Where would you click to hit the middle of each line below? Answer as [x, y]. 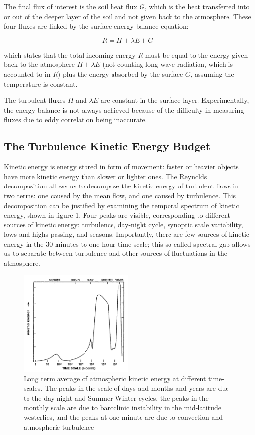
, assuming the [212, 74]
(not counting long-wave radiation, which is [168, 64]
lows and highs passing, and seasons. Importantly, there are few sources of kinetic [127, 234]
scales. [33, 388]
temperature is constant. [41, 83]
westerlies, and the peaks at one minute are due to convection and [123, 417]
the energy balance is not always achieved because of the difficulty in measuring [124, 109]
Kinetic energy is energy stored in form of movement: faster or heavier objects [121, 167]
